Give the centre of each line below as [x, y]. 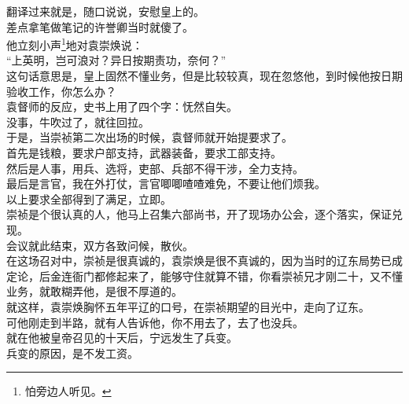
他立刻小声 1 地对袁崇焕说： [75, 44]
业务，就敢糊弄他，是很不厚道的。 [94, 291]
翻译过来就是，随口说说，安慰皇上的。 [105, 11]
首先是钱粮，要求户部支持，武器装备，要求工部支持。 [144, 152]
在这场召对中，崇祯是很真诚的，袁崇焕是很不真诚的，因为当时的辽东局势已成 [204, 261]
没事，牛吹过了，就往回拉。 [78, 121]
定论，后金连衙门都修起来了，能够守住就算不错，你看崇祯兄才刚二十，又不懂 [204, 275]
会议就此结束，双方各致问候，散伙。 [100, 245]
